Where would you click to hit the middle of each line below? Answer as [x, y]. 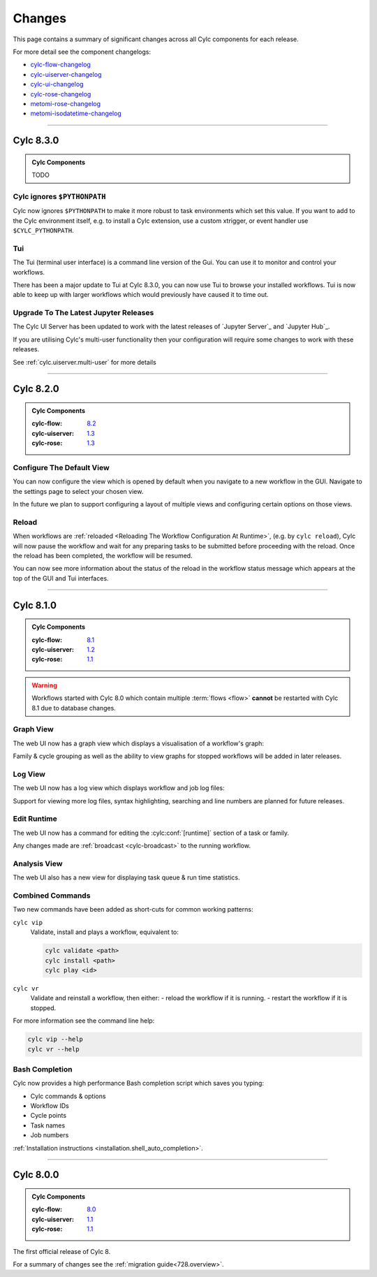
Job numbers [50, 1135]
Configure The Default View [61, 467]
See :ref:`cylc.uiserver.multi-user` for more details [84, 362]
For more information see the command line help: [84, 1021]
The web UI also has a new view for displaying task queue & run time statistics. [126, 877]
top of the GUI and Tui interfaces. [61, 578]
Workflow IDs [50, 1106]
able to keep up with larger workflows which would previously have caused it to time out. [141, 295]
